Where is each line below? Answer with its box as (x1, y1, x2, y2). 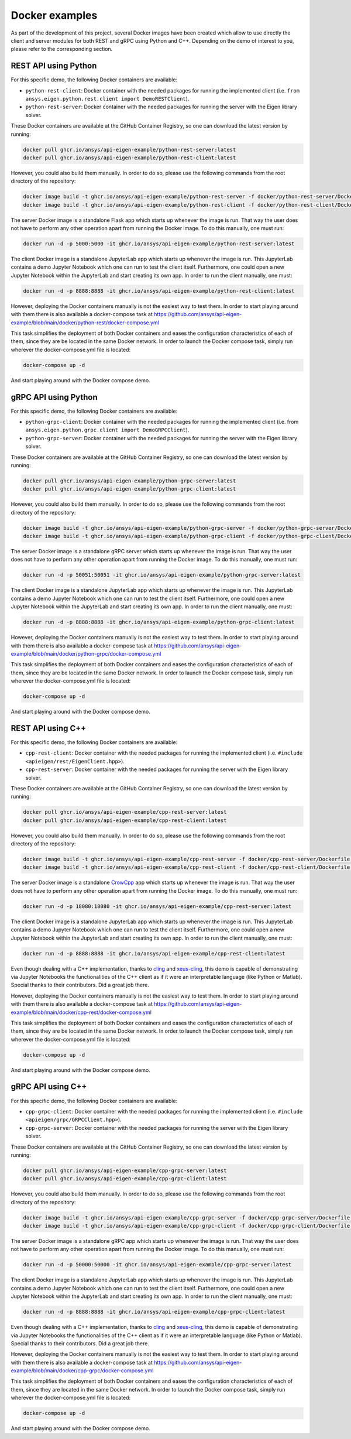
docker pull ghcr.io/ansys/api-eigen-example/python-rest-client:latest (23, 154, 236, 161)
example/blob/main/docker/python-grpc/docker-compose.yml (11, 650, 161, 657)
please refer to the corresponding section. (11, 46, 113, 53)
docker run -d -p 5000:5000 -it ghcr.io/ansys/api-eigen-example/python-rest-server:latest (23, 241, 295, 247)
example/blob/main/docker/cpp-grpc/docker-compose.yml (11, 1367, 154, 1374)
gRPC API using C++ (11, 1082, 87, 1092)
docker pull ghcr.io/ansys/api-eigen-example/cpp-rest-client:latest (23, 817, 227, 824)
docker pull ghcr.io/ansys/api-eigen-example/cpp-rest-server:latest (23, 808, 227, 816)
